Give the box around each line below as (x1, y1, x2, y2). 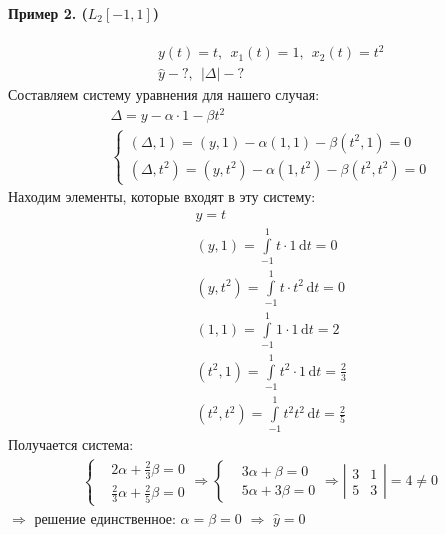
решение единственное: (34, 507, 176, 528)
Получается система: (8, 434, 134, 455)
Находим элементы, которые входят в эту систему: (8, 186, 316, 207)
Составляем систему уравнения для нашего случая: (8, 84, 320, 105)
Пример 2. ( (8, 2, 88, 23)
